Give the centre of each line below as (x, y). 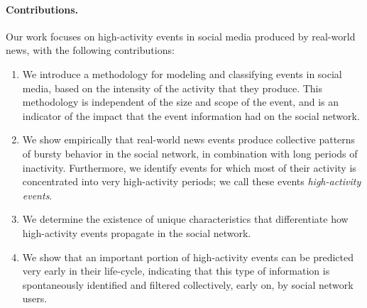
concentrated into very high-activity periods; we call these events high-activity (192, 181)
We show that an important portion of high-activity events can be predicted (188, 257)
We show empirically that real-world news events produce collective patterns (189, 139)
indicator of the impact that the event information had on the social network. (191, 115)
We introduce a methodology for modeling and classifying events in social (182, 73)
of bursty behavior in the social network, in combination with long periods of (190, 153)
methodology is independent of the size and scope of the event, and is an (180, 102)
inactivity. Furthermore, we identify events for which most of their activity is (189, 167)
